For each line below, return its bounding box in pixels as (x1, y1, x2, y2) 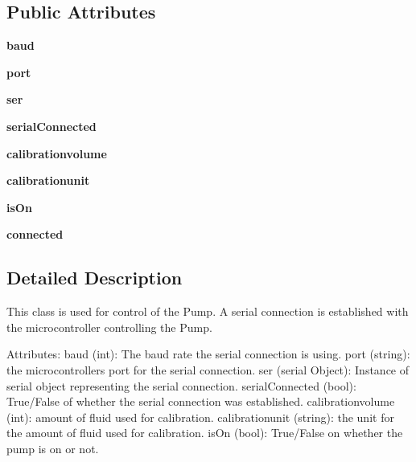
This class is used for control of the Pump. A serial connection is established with (6, 303, 409, 320)
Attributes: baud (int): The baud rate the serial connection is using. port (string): (6, 345, 410, 362)
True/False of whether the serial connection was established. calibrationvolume (6, 393, 395, 410)
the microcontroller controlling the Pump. (6, 318, 212, 335)
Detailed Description (6, 265, 183, 290)
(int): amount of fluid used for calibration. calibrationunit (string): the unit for (6, 408, 394, 425)
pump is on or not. (6, 440, 99, 456)
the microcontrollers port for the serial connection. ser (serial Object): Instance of (6, 361, 410, 378)
